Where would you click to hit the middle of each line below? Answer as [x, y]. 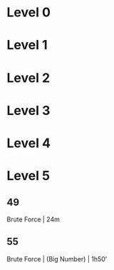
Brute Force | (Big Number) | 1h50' [57, 259]
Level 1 [27, 45]
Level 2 [28, 77]
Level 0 [29, 12]
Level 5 [28, 176]
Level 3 [28, 110]
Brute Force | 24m [33, 219]
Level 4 [29, 143]
